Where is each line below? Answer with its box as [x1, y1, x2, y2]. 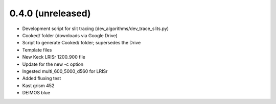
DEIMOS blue [22, 90, 51, 96]
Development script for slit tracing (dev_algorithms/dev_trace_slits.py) [22, 25, 169, 32]
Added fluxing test [22, 75, 61, 82]
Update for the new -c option [22, 61, 84, 67]
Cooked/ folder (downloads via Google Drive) [22, 32, 118, 38]
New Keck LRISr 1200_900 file [22, 54, 85, 60]
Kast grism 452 [22, 82, 55, 89]
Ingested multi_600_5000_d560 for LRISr [22, 68, 108, 74]
